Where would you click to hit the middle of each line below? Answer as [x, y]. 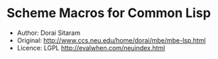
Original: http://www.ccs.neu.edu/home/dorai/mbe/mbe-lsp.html [111, 40]
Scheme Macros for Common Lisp [109, 13]
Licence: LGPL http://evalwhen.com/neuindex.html [91, 48]
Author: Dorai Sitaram [49, 33]
